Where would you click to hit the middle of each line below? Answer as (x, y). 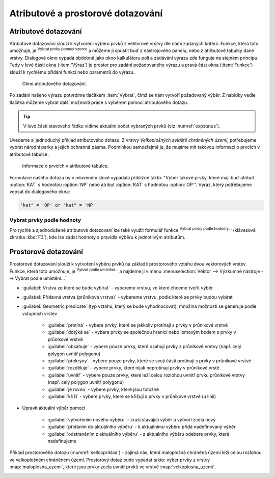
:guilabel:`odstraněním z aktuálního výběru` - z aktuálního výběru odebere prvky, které (139, 434)
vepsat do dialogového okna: (40, 192)
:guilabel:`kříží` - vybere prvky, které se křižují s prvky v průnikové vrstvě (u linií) (132, 396)
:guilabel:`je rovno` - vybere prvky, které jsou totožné (103, 389)
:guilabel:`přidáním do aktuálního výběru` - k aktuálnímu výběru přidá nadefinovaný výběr (142, 427)
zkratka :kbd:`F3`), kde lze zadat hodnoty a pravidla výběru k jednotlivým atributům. (98, 237)
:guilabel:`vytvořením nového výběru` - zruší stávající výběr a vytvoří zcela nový (132, 419)
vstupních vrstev (40, 313)
